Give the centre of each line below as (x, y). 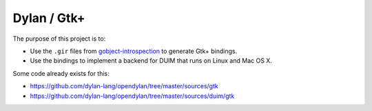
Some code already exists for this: (61, 73)
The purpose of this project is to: (59, 39)
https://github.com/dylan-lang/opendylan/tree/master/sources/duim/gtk (132, 96)
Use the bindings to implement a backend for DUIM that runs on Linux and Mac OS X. (151, 61)
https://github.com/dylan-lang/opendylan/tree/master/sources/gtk (124, 86)
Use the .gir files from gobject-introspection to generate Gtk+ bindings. (134, 51)
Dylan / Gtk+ (49, 18)
